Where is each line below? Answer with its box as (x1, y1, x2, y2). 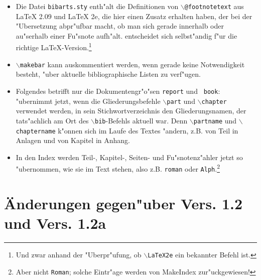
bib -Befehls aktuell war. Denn (95, 115, 188, 125)
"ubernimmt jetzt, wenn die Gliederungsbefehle (16, 95, 161, 106)
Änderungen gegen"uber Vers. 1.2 (4, 193, 243, 213)
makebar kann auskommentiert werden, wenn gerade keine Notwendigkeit (20, 59, 245, 69)
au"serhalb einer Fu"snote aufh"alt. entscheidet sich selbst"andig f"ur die (16, 30, 237, 41)
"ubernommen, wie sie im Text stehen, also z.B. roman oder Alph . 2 (16, 162, 220, 174)
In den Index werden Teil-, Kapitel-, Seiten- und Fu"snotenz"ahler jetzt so (16, 152, 243, 162)
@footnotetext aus (184, 1, 244, 11)
